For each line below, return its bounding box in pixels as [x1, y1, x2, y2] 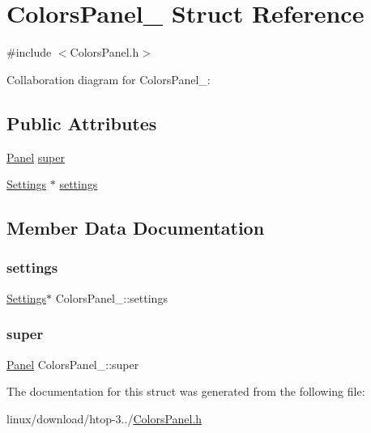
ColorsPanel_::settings [55, 289, 168, 306]
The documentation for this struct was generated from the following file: [6, 383, 365, 400]
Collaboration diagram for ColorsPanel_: [6, 70, 211, 87]
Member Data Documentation [6, 215, 265, 240]
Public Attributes [6, 110, 157, 135]
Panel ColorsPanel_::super [6, 355, 139, 372]
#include [6, 44, 52, 61]
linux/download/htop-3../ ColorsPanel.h [6, 410, 203, 427]
